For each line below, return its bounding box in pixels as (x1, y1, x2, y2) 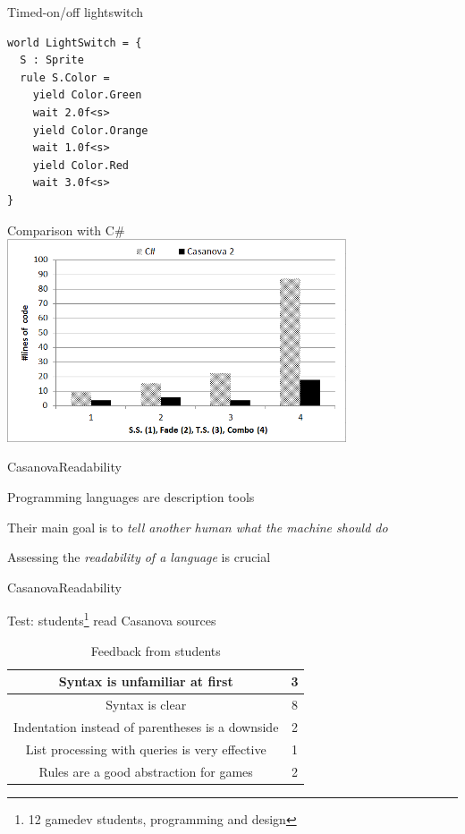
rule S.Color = (20, 71, 110, 84)
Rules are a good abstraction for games (38, 762, 253, 780)
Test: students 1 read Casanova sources (7, 608, 216, 630)
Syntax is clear (106, 695, 187, 714)
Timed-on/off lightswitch (7, 3, 144, 21)
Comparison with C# (7, 220, 125, 239)
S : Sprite (20, 54, 84, 67)
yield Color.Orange (32, 123, 148, 137)
